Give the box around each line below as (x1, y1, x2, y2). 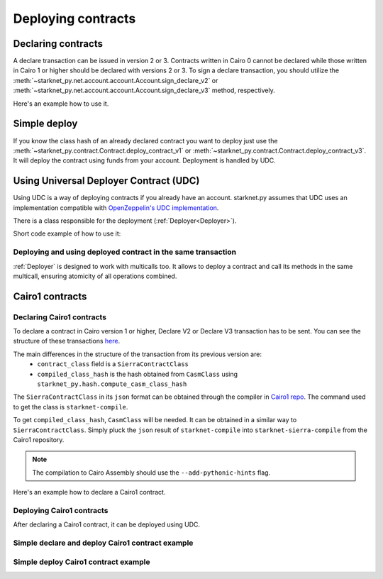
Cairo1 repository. (13, 435, 65, 443)
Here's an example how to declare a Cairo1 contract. (13, 488, 166, 497)
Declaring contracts (13, 38, 103, 50)
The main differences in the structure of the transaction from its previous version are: (13, 350, 262, 358)
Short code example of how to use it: (13, 229, 121, 238)
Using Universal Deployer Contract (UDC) (13, 175, 200, 187)
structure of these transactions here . (13, 337, 121, 346)
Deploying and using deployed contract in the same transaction (13, 247, 237, 257)
